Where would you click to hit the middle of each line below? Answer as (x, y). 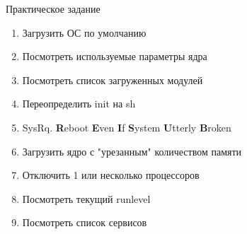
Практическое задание (53, 8)
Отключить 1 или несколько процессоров (111, 175)
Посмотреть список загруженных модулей (113, 80)
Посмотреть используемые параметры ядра (115, 56)
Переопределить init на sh (79, 104)
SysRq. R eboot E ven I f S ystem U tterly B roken (127, 127)
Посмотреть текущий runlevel (86, 198)
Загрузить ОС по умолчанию (84, 32)
